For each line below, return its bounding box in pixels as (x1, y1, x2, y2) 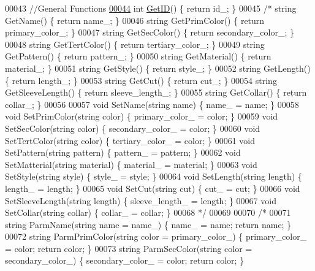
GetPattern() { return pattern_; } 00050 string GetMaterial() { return (5, 50, 271, 63)
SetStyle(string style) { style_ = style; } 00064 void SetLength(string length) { (5, 170, 302, 183)
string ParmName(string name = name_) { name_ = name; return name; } (5, 218, 292, 231)
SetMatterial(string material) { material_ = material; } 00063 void (5, 158, 257, 170)
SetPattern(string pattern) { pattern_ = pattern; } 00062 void (5, 146, 241, 159)
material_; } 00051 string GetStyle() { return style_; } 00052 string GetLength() (5, 61, 311, 74)
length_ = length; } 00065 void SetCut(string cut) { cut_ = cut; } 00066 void (5, 181, 300, 194)
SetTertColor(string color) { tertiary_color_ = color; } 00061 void (5, 134, 255, 147)
